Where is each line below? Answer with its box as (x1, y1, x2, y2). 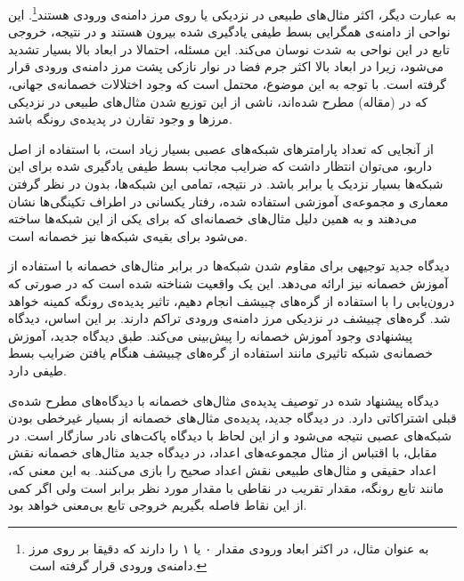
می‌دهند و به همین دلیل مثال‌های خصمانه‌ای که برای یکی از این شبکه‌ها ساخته (8, 209, 418, 228)
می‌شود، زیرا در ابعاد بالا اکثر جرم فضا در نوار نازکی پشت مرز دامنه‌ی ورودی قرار (8, 57, 444, 76)
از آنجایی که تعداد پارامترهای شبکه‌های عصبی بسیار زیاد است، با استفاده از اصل (8, 139, 434, 157)
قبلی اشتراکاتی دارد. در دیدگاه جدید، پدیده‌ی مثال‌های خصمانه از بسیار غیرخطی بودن (8, 408, 457, 427)
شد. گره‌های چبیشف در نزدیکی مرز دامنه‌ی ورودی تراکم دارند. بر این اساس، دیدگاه (8, 309, 451, 327)
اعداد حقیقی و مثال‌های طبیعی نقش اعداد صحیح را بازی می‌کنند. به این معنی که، (8, 460, 436, 479)
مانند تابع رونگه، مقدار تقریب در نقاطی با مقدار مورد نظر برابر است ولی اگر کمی (8, 478, 444, 496)
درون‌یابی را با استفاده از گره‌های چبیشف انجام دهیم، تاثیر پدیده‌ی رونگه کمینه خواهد (8, 291, 455, 310)
